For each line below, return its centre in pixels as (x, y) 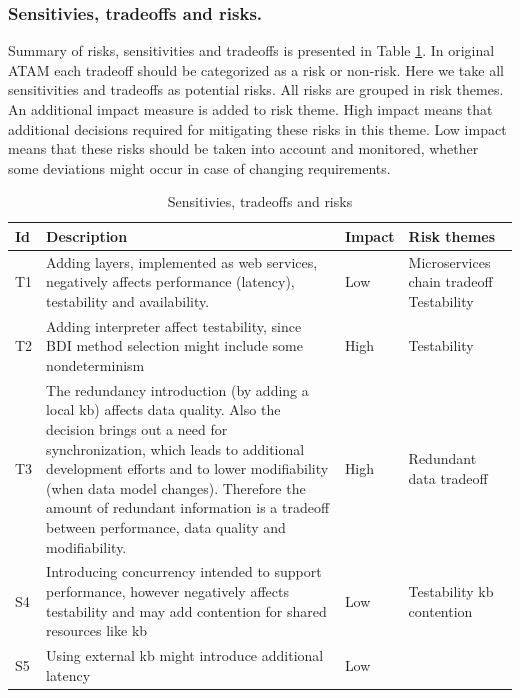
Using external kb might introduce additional (185, 655)
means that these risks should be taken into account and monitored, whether (243, 148)
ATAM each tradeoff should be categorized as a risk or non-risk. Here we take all (256, 69)
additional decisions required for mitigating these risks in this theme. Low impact (257, 128)
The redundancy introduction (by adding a (177, 389)
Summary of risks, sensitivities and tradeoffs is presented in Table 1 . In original (251, 50)
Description (87, 235)
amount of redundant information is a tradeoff (188, 507)
